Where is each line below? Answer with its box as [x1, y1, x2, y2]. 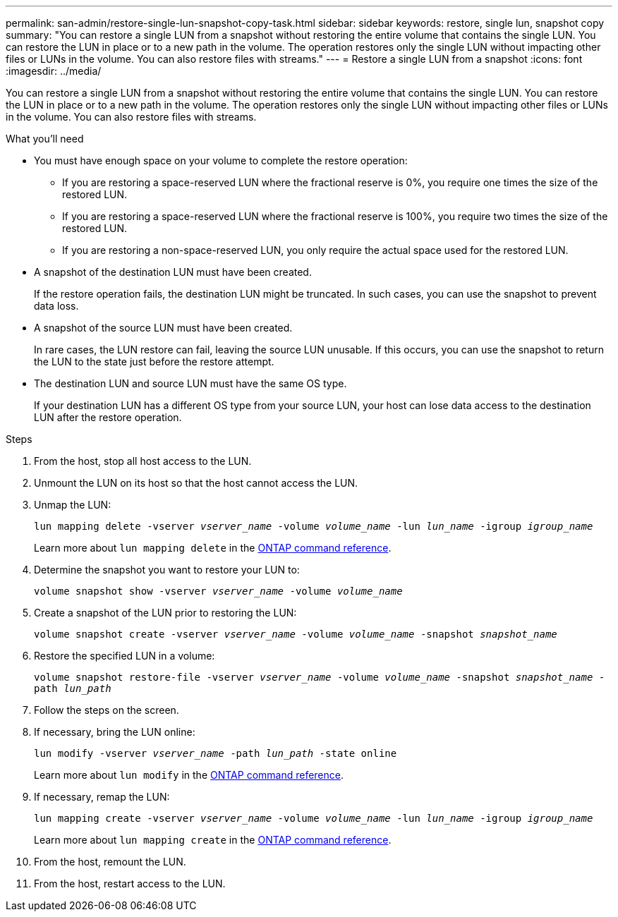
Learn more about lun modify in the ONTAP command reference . [34, 769, 344, 781]
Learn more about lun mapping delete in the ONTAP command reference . [34, 542, 392, 554]
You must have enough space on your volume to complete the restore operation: [34, 154, 408, 166]
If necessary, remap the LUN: [34, 791, 170, 803]
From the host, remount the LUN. [34, 856, 186, 868]
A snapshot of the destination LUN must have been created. [34, 266, 312, 278]
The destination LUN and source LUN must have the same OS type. [34, 377, 347, 389]
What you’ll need [6, 133, 84, 145]
